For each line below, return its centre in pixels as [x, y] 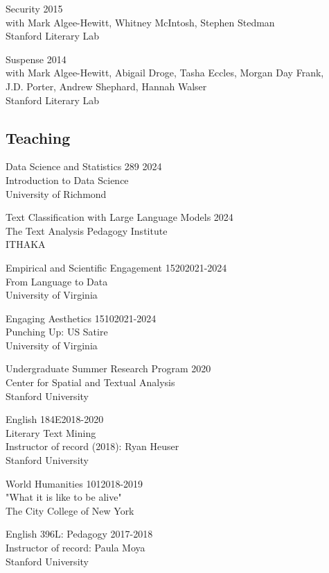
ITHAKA [26, 244]
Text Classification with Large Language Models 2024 [119, 217]
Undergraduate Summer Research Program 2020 [108, 368]
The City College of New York [70, 510]
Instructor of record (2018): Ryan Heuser [92, 446]
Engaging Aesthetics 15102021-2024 [81, 318]
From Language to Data [57, 281]
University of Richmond [56, 193]
